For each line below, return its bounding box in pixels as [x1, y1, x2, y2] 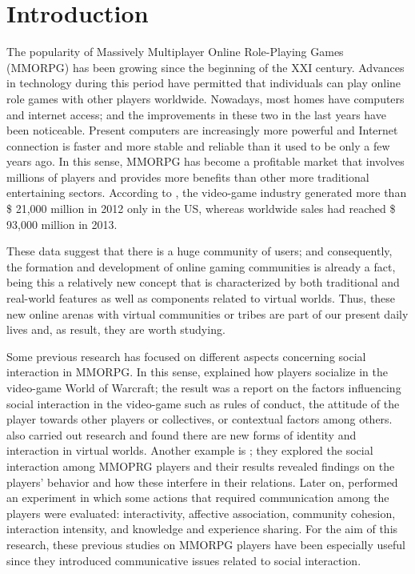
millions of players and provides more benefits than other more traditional [6, 168, 369, 185]
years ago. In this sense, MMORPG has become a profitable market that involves [6, 153, 405, 170]
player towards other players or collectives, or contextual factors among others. [6, 411, 393, 427]
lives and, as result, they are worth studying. [6, 321, 225, 338]
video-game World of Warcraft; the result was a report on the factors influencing [6, 379, 401, 395]
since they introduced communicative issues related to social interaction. [6, 552, 361, 568]
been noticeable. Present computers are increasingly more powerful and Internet [6, 122, 398, 138]
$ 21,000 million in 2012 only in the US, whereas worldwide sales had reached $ [6, 200, 396, 217]
